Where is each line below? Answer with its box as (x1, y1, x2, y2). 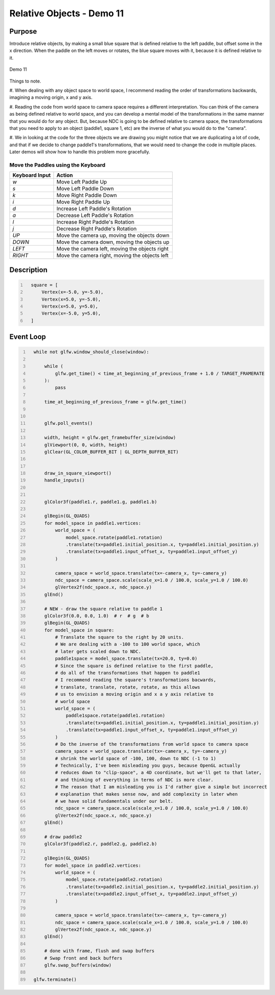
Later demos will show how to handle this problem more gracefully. (9, 149, 150, 155)
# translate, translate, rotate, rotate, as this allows (55, 684, 201, 690)
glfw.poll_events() (44, 420, 93, 426)
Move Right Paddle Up (56, 199, 111, 206)
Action (56, 172, 73, 179)
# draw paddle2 (44, 834, 82, 840)
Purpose (9, 27, 37, 36)
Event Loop (9, 333, 46, 341)
